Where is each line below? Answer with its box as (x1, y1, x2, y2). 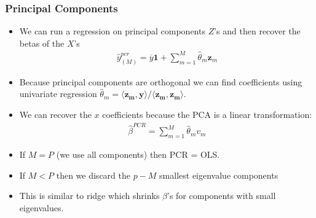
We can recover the (19, 107, 92, 120)
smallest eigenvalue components (159, 168, 278, 181)
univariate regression (19, 87, 97, 100)
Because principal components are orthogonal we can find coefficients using (19, 75, 302, 88)
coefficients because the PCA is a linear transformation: (102, 107, 312, 120)
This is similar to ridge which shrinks (19, 189, 160, 202)
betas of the (19, 36, 65, 49)
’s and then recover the (214, 25, 301, 37)
